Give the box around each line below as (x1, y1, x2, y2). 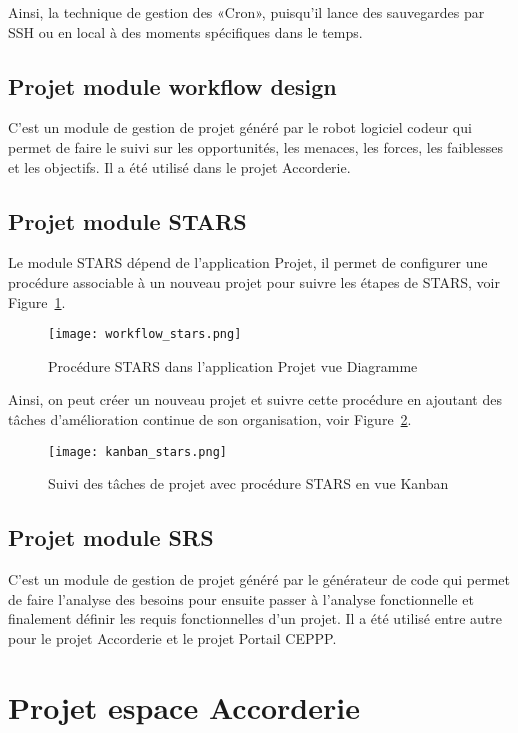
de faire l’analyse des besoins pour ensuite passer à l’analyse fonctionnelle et (8, 588, 474, 609)
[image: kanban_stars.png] (48, 444, 227, 459)
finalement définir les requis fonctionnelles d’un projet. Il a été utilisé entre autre (8, 608, 503, 629)
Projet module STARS (8, 205, 247, 236)
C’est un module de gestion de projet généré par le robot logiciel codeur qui (8, 117, 472, 138)
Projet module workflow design (8, 70, 337, 101)
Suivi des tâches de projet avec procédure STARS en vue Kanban (48, 473, 449, 494)
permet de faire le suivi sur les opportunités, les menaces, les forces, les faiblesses (8, 136, 503, 157)
